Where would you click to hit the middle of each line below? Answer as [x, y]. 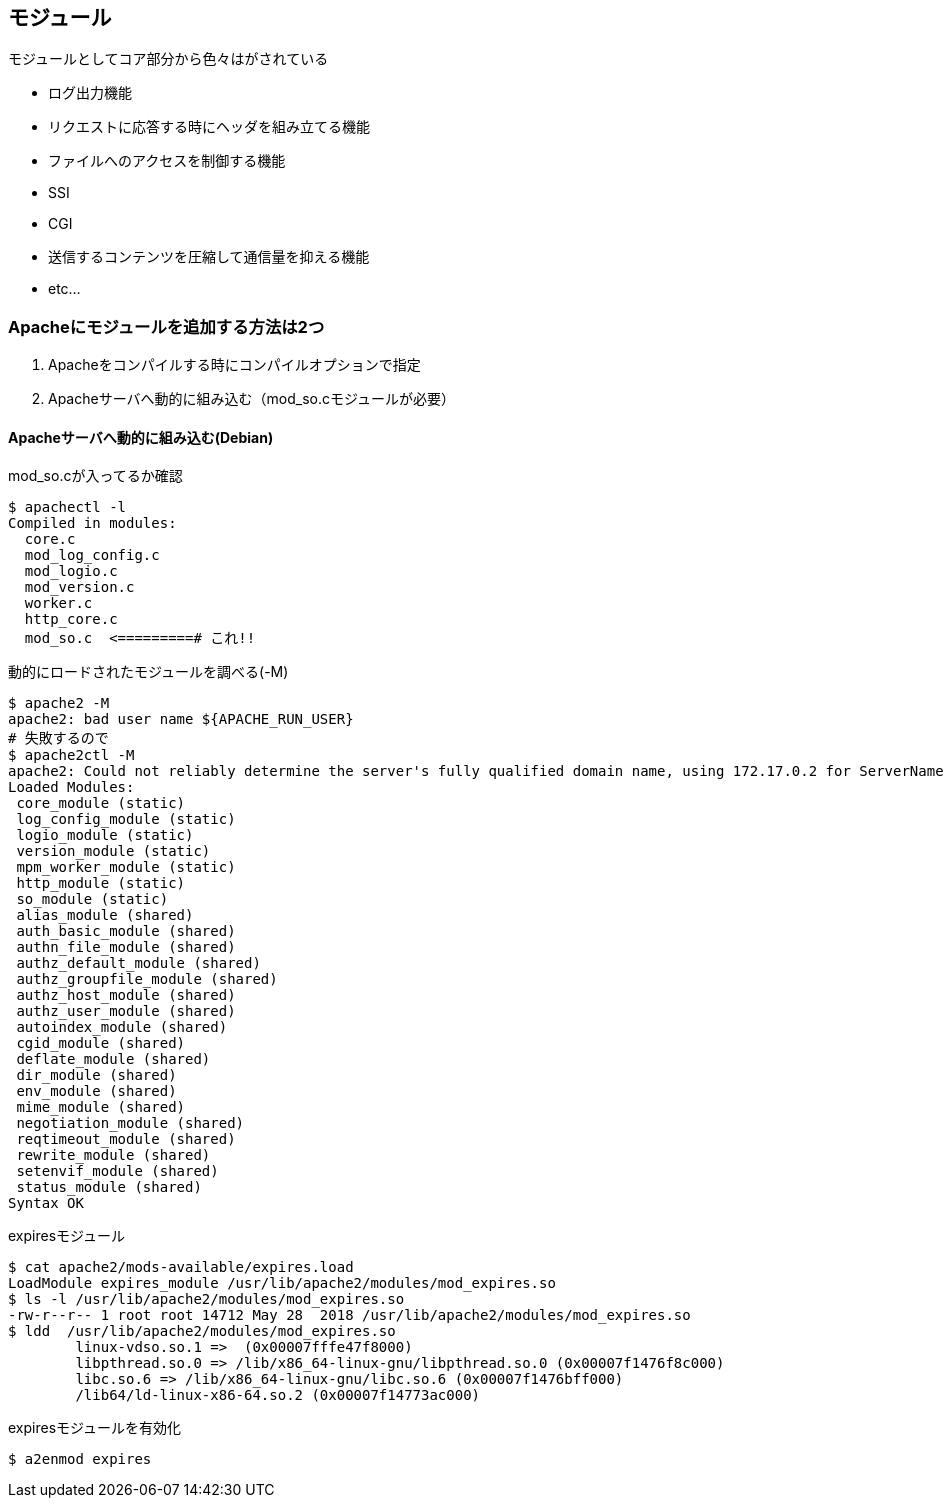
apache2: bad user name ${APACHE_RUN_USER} [181, 719]
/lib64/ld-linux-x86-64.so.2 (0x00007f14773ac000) [278, 1395]
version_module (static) [113, 851]
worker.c [58, 603]
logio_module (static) [105, 835]
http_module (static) [101, 883]
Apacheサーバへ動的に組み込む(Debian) [141, 437]
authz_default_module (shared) [138, 963]
